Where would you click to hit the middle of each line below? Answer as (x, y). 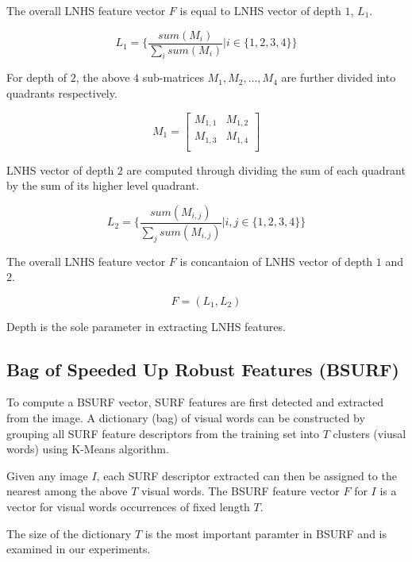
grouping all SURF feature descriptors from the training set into (163, 433)
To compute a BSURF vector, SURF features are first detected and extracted (195, 402)
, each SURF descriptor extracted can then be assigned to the (246, 475)
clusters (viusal (370, 433)
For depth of (37, 77)
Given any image (47, 475)
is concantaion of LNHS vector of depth (276, 261)
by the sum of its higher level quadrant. (103, 185)
